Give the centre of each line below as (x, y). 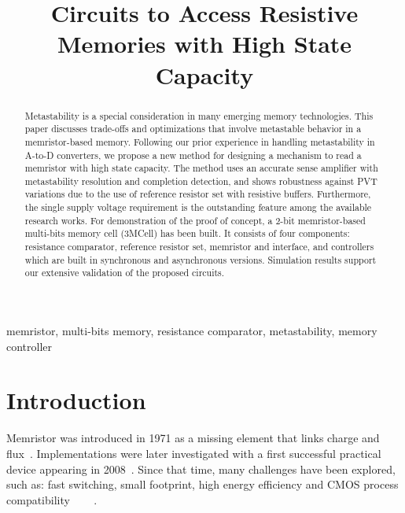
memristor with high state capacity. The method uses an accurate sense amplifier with (201, 168)
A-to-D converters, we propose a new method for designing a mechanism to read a (193, 155)
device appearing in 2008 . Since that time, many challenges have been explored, (201, 469)
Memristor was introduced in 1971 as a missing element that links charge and (193, 438)
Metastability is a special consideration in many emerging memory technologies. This (199, 115)
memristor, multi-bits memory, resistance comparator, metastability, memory (192, 331)
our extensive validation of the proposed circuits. (125, 273)
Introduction (76, 400)
